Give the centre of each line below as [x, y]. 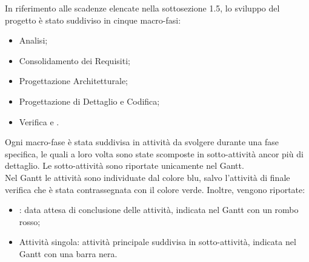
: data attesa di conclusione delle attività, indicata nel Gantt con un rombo [159, 210]
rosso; [30, 221]
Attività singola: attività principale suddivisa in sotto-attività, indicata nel [158, 242]
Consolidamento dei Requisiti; [75, 60]
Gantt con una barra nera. [68, 253]
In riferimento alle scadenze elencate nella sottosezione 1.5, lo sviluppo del [142, 8]
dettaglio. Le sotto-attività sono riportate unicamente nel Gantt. [125, 165]
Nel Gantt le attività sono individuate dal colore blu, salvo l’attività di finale [148, 177]
